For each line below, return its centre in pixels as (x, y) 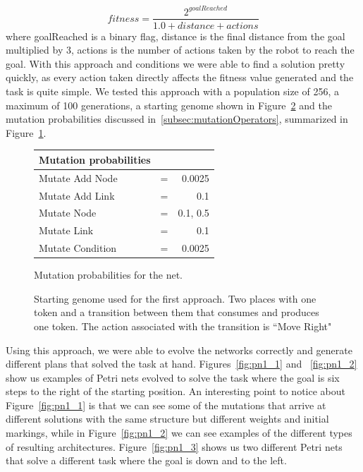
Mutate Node (68, 213)
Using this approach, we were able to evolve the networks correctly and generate (179, 350)
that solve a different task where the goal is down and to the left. (146, 460)
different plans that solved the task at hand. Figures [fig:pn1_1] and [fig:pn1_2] (181, 364)
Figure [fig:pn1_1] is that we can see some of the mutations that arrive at (166, 405)
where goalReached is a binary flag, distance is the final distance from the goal (176, 36)
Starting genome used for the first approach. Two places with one (175, 298)
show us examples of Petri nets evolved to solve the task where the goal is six (173, 377)
